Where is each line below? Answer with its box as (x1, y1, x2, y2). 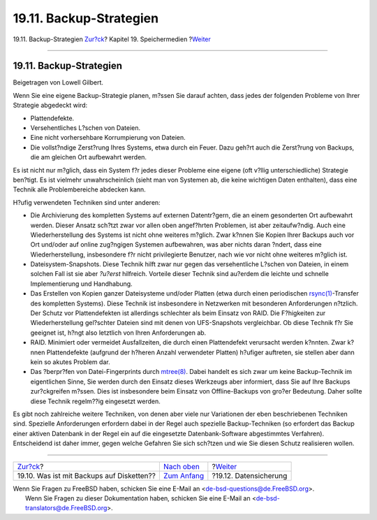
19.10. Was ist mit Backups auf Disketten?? (17, 470, 156, 480)
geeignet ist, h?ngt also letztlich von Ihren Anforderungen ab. (30, 328, 207, 337)
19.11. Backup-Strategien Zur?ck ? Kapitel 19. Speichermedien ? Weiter (13, 35, 211, 43)
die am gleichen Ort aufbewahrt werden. (30, 153, 147, 161)
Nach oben (163, 461, 200, 471)
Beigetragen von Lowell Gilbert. (13, 78, 104, 87)
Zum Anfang (163, 470, 205, 480)
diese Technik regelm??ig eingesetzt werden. (30, 397, 161, 405)
